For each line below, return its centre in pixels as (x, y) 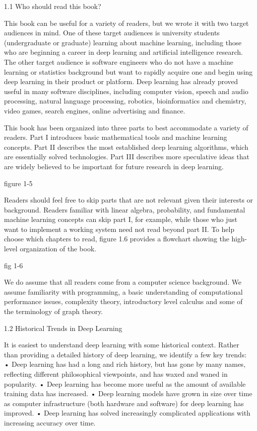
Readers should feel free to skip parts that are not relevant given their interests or (128, 200)
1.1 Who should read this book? (53, 6)
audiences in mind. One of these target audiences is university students (112, 33)
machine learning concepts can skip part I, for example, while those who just (121, 219)
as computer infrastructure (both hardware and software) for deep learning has (124, 403)
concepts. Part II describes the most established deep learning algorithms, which (126, 147)
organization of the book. (58, 249)
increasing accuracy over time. (50, 422)
